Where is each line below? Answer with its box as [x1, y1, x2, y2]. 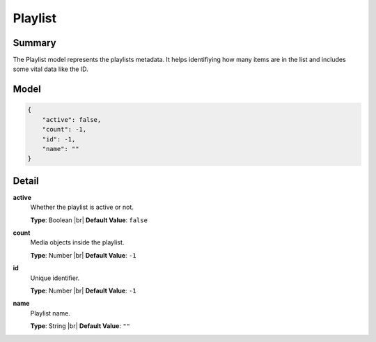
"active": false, [42, 116, 102, 123]
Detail [13, 175, 40, 187]
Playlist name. [30, 309, 71, 317]
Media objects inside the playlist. [30, 238, 125, 247]
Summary [13, 37, 56, 49]
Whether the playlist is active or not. [30, 203, 134, 212]
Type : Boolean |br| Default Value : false [30, 216, 148, 224]
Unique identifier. [30, 274, 80, 282]
